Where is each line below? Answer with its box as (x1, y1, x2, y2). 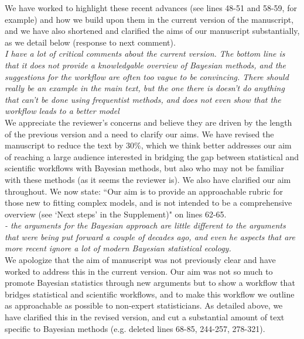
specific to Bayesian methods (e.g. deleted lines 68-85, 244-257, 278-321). (5, 322, 265, 334)
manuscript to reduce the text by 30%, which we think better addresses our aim (5, 139, 292, 151)
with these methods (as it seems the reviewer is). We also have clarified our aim (5, 173, 291, 185)
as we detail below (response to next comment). (5, 36, 176, 48)
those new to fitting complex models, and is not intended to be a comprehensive (5, 196, 292, 209)
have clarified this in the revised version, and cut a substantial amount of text (5, 311, 285, 323)
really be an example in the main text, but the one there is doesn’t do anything (5, 82, 285, 94)
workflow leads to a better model (5, 105, 119, 117)
